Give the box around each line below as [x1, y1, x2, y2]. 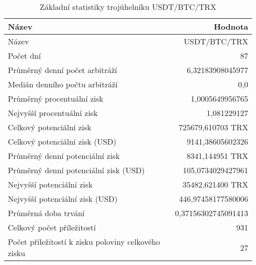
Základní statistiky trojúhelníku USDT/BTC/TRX [39, 1, 217, 12]
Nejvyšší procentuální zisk [8, 107, 98, 118]
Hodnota [214, 21, 248, 32]
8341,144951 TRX [186, 150, 248, 161]
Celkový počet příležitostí [8, 222, 96, 233]
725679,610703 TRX [178, 121, 248, 133]
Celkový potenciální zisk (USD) [8, 136, 117, 147]
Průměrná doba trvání [8, 207, 85, 219]
